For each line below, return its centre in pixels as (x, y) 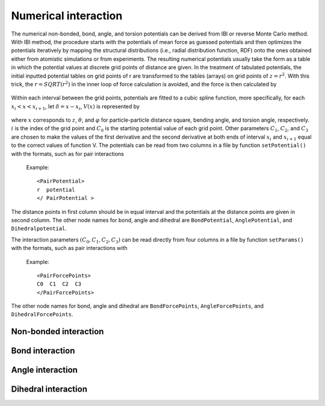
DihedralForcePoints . (42, 314)
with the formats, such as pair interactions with (69, 248)
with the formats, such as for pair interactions (68, 154)
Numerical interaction (67, 16)
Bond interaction (43, 351)
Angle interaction (45, 370)
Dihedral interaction (49, 389)
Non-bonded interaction (57, 332)
